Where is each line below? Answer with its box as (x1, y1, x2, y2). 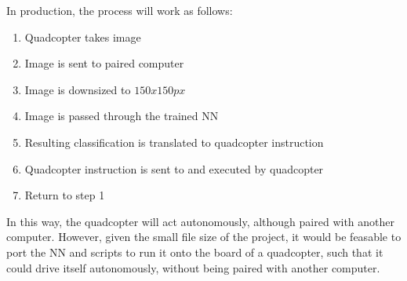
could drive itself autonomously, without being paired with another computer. (6, 259, 380, 276)
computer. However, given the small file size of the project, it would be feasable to (6, 228, 402, 245)
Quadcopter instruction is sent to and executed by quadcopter (24, 160, 324, 177)
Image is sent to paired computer (24, 55, 184, 71)
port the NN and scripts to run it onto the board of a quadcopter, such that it (6, 243, 383, 260)
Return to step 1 (24, 187, 105, 203)
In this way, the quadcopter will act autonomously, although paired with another (6, 213, 394, 229)
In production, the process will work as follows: (6, 2, 233, 18)
